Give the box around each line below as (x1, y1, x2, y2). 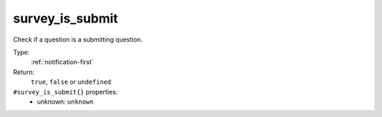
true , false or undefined (30, 78, 112, 86)
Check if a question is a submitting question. (13, 35, 143, 44)
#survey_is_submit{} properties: (13, 87, 118, 96)
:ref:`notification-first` (30, 58, 94, 66)
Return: (13, 68, 35, 76)
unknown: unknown (37, 97, 94, 106)
